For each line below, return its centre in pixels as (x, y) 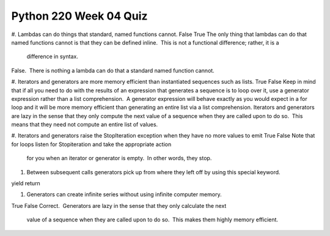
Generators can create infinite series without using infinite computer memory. (124, 194)
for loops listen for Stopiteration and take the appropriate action (91, 144)
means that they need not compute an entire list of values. (85, 125)
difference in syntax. (53, 57)
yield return (26, 183)
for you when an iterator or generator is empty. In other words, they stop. (119, 158)
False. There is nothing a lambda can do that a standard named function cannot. (113, 70)
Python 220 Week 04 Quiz (79, 16)
